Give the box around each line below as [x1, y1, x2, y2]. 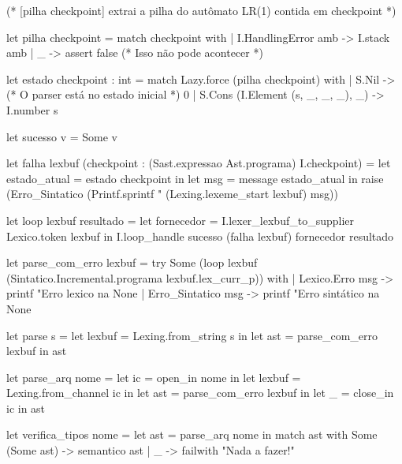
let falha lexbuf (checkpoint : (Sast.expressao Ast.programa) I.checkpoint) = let [6, 155, 391, 171]
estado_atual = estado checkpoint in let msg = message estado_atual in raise [6, 170, 384, 186]
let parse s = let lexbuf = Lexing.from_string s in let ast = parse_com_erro [6, 327, 378, 343]
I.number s [6, 101, 58, 118]
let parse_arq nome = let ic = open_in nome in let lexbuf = [6, 369, 301, 385]
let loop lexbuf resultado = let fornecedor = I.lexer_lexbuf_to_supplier [6, 211, 355, 228]
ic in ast [6, 399, 46, 416]
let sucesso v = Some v [6, 128, 117, 144]
